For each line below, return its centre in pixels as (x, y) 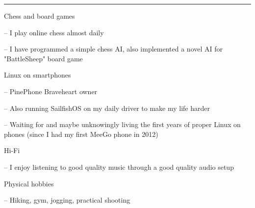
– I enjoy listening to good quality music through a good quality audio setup (119, 167)
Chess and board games (39, 16)
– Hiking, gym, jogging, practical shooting (67, 200)
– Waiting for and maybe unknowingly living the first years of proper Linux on (122, 124)
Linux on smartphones (38, 75)
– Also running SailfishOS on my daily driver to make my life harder (107, 108)
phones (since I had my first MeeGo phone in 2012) (81, 134)
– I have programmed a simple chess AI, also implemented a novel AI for (114, 49)
